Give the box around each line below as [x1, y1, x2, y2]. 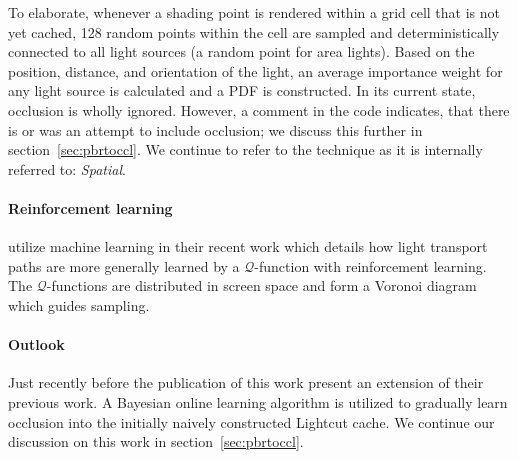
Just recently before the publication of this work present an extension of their [8, 372, 484, 393]
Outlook [8, 334, 65, 355]
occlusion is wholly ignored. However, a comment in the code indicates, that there [8, 99, 510, 120]
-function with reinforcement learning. [254, 255, 487, 276]
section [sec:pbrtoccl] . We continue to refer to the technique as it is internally [8, 139, 483, 160]
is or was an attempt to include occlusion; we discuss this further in [8, 119, 423, 140]
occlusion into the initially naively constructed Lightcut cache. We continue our [8, 411, 495, 432]
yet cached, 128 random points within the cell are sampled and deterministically [8, 21, 500, 42]
